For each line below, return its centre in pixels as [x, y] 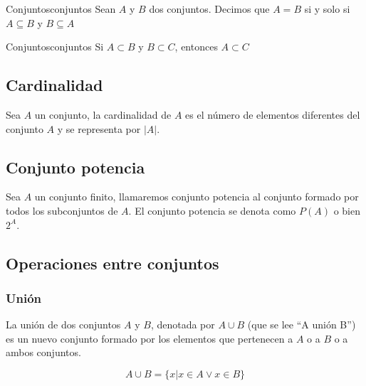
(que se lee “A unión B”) [302, 325]
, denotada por [183, 325]
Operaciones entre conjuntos [113, 263]
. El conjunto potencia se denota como [212, 210]
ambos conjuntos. [43, 352]
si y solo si [327, 9]
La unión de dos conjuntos [63, 325]
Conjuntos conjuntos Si [55, 47]
